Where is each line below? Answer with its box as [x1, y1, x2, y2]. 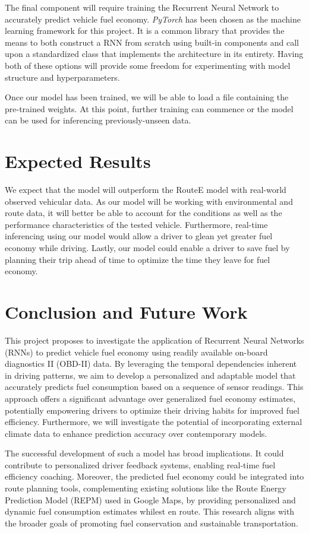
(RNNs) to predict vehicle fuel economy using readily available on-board [5, 345, 268, 358]
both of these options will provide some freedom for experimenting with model [5, 59, 291, 71]
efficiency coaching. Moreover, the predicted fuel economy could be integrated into [5, 470, 304, 483]
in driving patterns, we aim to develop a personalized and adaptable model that [5, 369, 296, 381]
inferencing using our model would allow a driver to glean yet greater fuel [5, 230, 273, 242]
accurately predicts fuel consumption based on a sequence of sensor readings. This [5, 380, 304, 393]
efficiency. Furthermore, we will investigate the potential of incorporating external [5, 415, 302, 428]
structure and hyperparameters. [5, 71, 120, 83]
